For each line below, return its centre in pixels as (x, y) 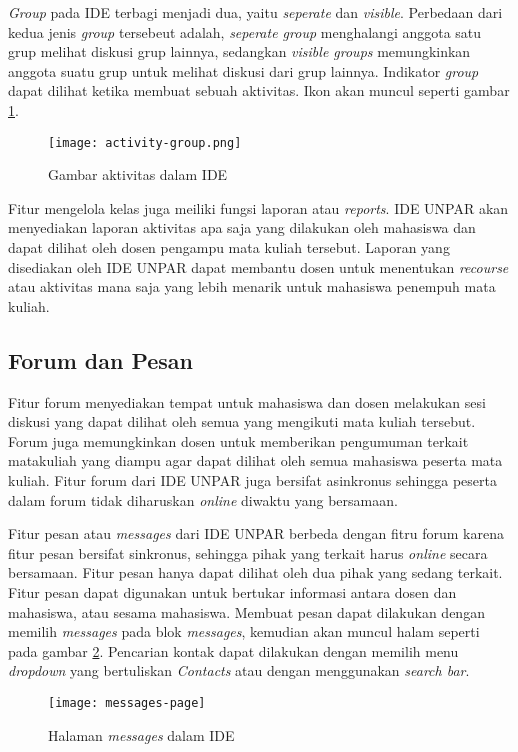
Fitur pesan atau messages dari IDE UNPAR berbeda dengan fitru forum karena (256, 533)
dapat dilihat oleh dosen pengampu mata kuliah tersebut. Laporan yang (229, 247)
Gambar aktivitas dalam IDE (138, 174)
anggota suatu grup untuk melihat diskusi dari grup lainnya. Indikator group (243, 70)
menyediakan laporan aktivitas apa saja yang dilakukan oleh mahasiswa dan (242, 227)
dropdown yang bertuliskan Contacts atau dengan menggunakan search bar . (239, 670)
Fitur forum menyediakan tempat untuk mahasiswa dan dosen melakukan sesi (247, 401)
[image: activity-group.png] (145, 142)
